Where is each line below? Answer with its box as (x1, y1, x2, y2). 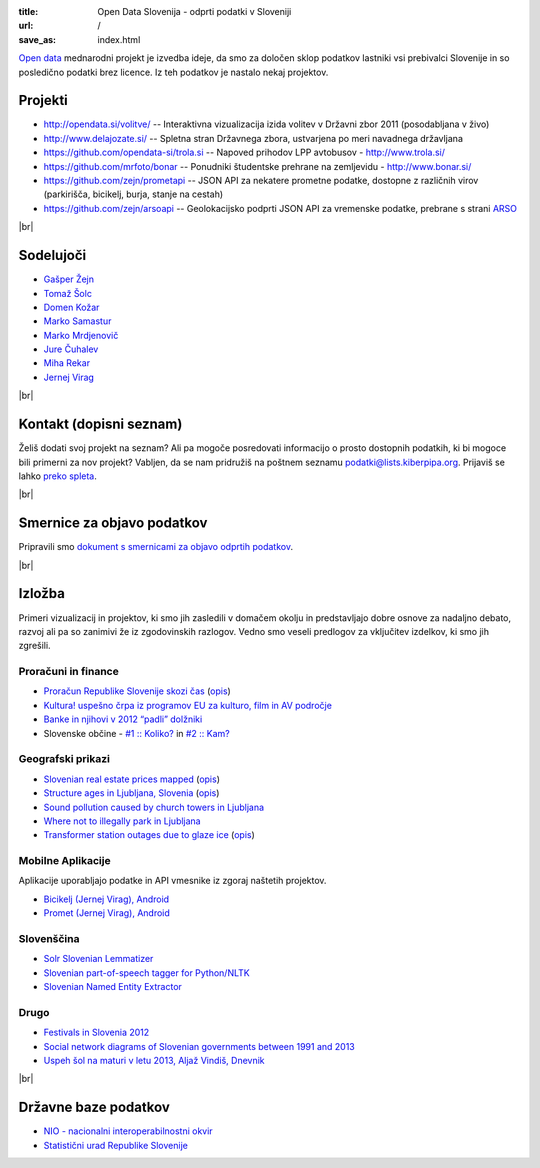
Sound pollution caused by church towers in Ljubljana (43, 801, 265, 813)
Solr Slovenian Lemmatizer (43, 953, 154, 965)
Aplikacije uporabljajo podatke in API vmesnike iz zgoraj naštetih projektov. (18, 875, 327, 887)
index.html (97, 33, 141, 45)
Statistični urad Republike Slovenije (43, 1139, 189, 1151)
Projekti (18, 92, 69, 109)
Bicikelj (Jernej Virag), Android (43, 893, 170, 905)
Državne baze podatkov (18, 1099, 170, 1116)
